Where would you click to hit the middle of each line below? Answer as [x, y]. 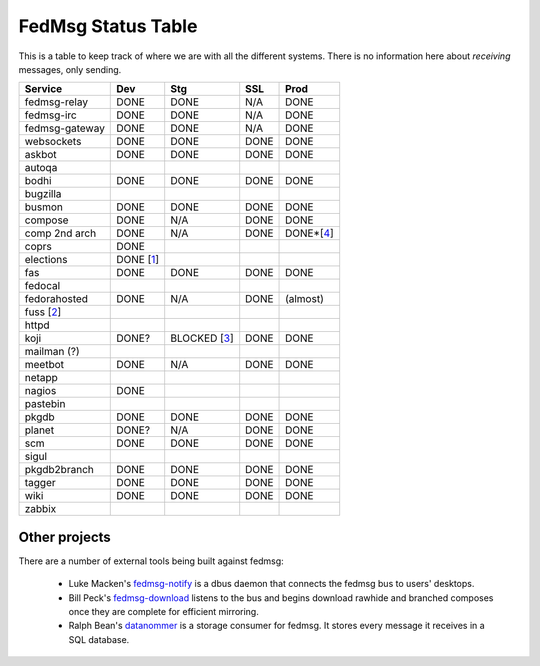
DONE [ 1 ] [138, 260]
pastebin [45, 404]
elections [46, 260]
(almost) [304, 299]
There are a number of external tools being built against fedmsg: [151, 561]
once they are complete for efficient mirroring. [163, 612]
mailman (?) [52, 352]
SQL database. [99, 639]
